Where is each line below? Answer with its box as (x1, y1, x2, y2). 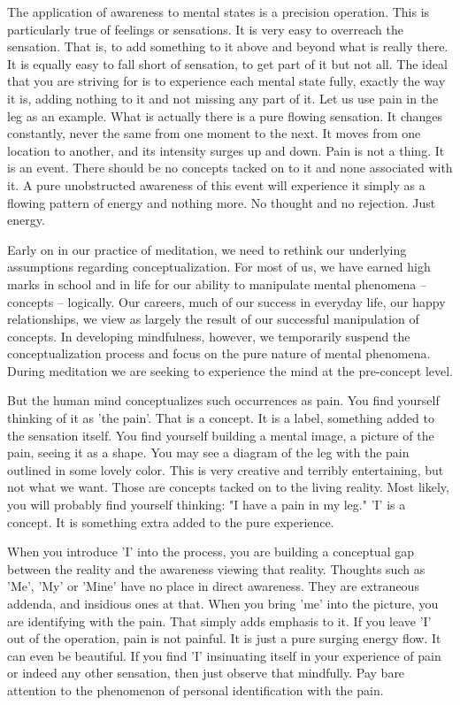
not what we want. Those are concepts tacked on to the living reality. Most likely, (7, 478, 449, 496)
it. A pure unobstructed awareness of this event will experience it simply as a (7, 175, 425, 194)
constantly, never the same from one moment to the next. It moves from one (7, 124, 421, 142)
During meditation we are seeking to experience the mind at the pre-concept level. (7, 361, 453, 379)
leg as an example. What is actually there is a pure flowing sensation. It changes (7, 106, 443, 125)
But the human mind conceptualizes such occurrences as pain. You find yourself (7, 391, 440, 410)
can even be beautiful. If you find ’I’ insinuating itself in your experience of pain (7, 646, 441, 664)
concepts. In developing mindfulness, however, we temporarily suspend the (7, 326, 410, 345)
